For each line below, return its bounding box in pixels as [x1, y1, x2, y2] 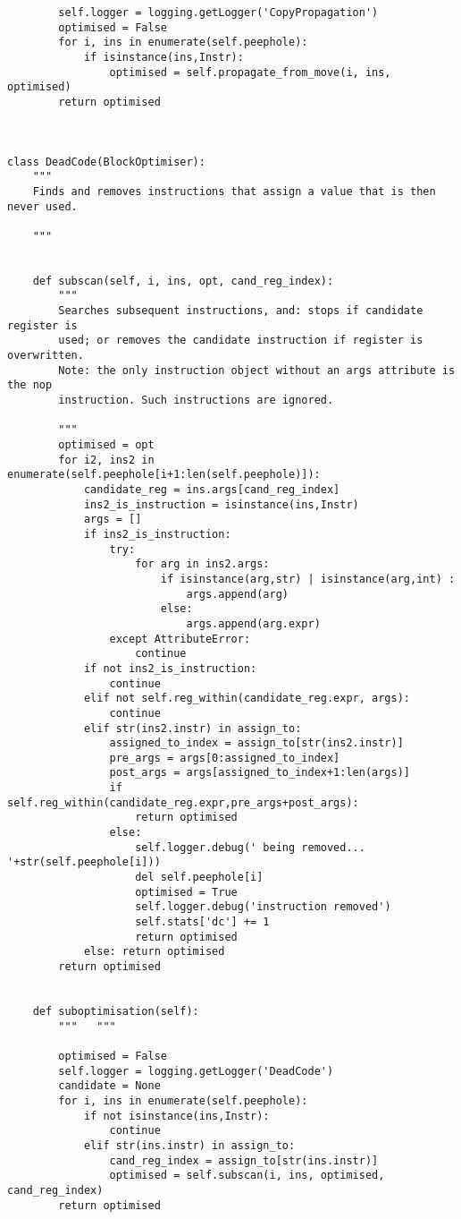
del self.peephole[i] [135, 871, 264, 884]
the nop [7, 379, 53, 392]
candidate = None [58, 1079, 161, 1093]
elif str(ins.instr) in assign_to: [83, 1138, 296, 1152]
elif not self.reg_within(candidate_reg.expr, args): [83, 692, 411, 705]
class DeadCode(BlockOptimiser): [7, 155, 205, 168]
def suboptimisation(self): [32, 1004, 199, 1018]
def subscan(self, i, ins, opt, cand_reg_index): [32, 274, 334, 287]
